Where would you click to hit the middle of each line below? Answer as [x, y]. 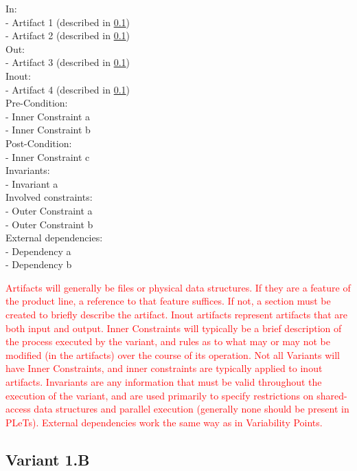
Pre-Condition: [37, 103]
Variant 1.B [48, 459]
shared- [332, 395]
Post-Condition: [39, 143]
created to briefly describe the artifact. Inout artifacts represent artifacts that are [177, 315]
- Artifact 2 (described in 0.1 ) [68, 35]
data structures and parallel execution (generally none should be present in [192, 409]
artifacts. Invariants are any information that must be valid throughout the [164, 382]
